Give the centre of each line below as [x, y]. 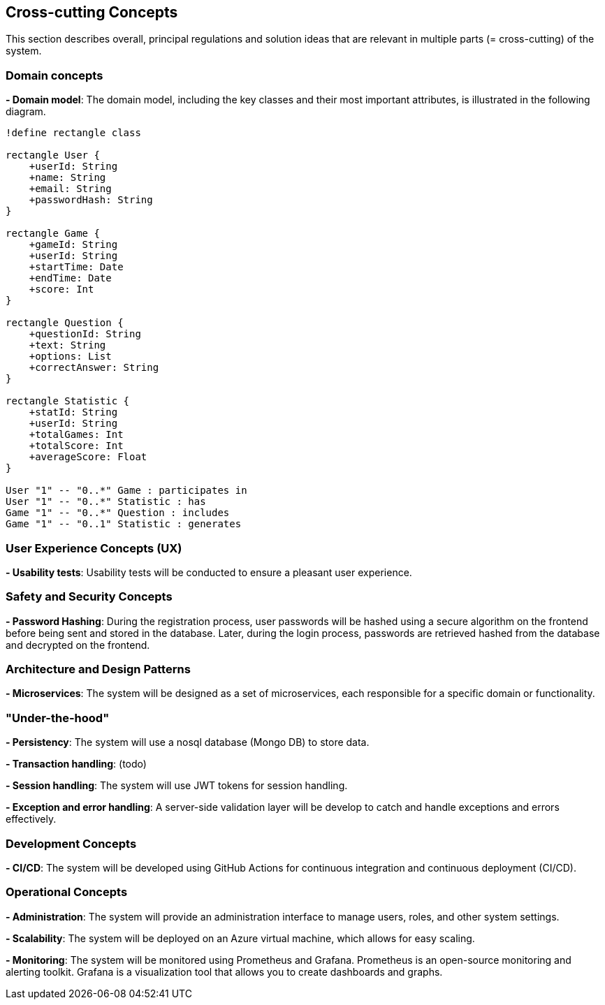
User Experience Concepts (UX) [94, 548]
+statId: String [73, 412]
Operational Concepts [67, 892]
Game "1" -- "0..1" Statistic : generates [124, 524]
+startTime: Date [76, 267]
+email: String [70, 189]
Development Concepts [71, 843]
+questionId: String [85, 334]
